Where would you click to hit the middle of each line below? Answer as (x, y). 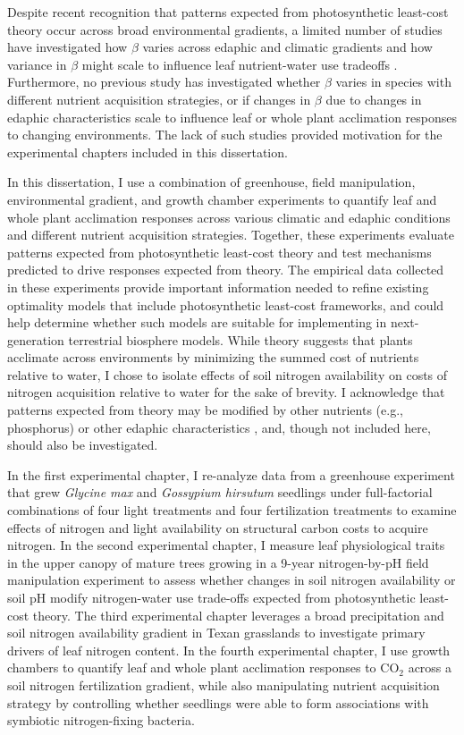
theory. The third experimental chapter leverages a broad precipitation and (238, 615)
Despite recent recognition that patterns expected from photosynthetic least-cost (228, 12)
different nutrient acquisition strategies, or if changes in (159, 99)
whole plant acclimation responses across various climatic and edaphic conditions (229, 217)
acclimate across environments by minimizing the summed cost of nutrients (213, 357)
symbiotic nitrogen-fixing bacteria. (101, 720)
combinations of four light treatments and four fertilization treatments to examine (232, 510)
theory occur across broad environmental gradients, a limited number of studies (225, 29)
